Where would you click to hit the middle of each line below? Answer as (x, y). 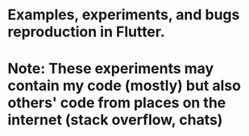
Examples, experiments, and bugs (124, 15)
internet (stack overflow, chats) (115, 120)
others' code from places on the (117, 103)
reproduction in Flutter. (87, 32)
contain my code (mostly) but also (124, 86)
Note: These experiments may (111, 69)
